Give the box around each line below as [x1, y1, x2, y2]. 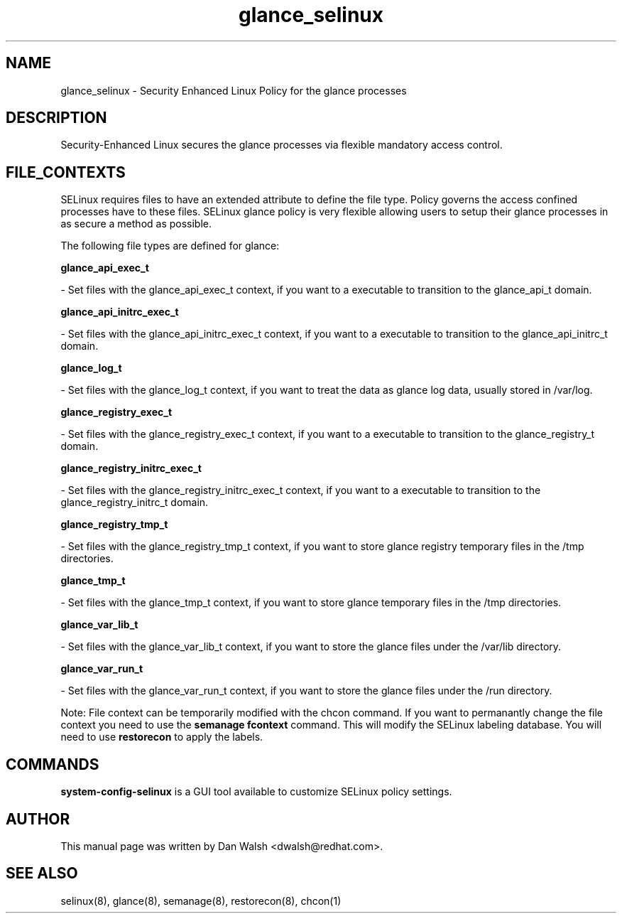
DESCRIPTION [6, 109, 107, 127]
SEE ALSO [6, 864, 78, 883]
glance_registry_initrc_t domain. [60, 496, 209, 509]
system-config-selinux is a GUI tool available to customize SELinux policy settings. [60, 785, 452, 798]
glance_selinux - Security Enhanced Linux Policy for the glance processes [60, 84, 407, 97]
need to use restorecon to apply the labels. [60, 731, 263, 743]
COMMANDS [6, 755, 99, 773]
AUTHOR [6, 810, 70, 828]
